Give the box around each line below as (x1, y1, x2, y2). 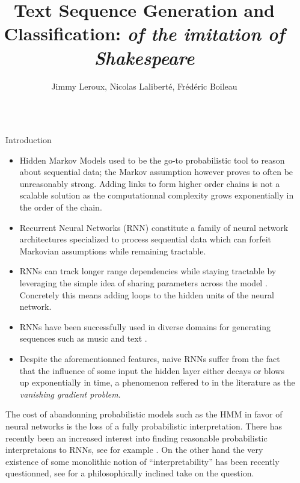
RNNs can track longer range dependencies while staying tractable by (19, 265, 277, 277)
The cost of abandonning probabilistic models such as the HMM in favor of (5, 408, 283, 420)
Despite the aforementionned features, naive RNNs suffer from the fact (19, 352, 280, 365)
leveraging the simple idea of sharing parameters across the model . (19, 277, 268, 289)
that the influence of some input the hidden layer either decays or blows (19, 364, 284, 377)
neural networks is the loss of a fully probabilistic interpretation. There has (5, 419, 282, 432)
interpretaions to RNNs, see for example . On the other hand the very (5, 443, 263, 456)
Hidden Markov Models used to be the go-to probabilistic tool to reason (19, 153, 285, 166)
